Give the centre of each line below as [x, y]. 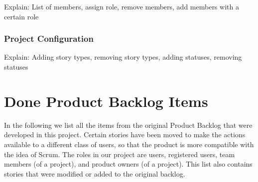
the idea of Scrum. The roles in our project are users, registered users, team [120, 154]
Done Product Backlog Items [106, 101]
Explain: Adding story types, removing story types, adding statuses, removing [123, 57]
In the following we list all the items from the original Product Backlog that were [128, 125]
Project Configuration [49, 39]
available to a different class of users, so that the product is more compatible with [129, 144]
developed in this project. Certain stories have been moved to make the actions [125, 135]
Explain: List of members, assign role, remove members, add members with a [122, 6]
